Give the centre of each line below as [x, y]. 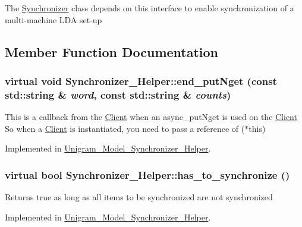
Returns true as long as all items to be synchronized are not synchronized [139, 197]
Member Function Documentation [112, 51]
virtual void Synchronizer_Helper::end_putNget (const [141, 81]
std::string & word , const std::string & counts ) [118, 94]
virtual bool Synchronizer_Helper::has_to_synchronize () [147, 174]
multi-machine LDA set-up [54, 19]
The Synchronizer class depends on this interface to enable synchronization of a [150, 8]
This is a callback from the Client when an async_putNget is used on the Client [151, 117]
